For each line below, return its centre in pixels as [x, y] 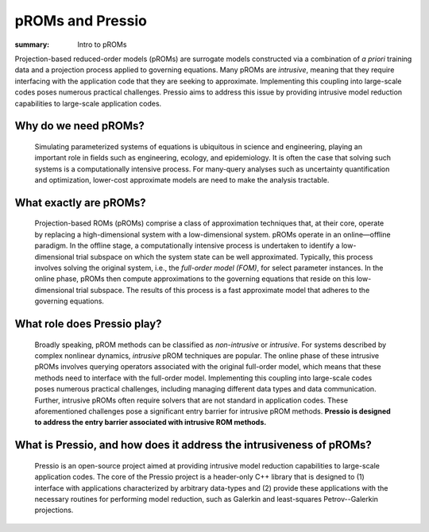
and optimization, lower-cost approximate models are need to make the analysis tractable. [182, 180]
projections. [54, 510]
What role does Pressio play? [88, 324]
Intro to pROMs [102, 44]
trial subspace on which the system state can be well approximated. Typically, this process [224, 256]
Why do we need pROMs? [79, 126]
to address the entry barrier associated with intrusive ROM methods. [151, 422]
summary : [32, 44]
